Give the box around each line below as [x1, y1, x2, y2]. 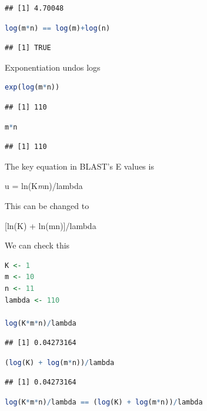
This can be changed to [5, 199, 89, 211]
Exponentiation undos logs [5, 61, 101, 73]
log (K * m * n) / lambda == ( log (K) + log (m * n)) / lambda [5, 398, 203, 407]
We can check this [5, 239, 70, 251]
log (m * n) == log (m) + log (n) [5, 24, 111, 32]
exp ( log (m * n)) [5, 83, 60, 92]
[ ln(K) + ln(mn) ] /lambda [5, 219, 96, 231]
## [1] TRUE [5, 44, 51, 52]
